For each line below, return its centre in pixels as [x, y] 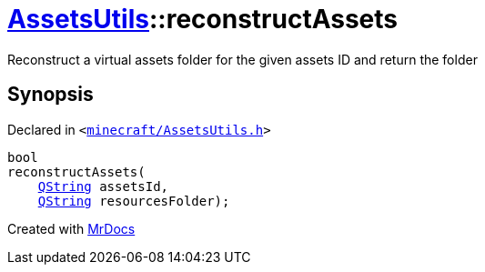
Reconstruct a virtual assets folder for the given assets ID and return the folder [242, 59]
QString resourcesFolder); [134, 201]
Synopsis [51, 95]
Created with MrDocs [71, 228]
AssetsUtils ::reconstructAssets [203, 19]
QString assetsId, [103, 186]
